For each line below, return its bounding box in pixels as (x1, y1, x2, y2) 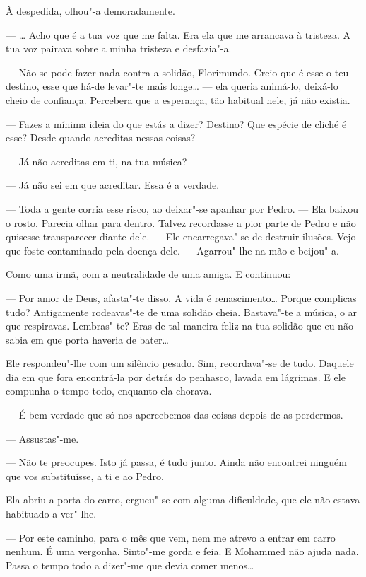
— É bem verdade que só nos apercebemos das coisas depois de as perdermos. (6, 407, 343, 422)
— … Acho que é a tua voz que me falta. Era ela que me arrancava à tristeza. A (6, 27, 351, 42)
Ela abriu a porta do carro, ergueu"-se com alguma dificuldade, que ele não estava (6, 492, 360, 507)
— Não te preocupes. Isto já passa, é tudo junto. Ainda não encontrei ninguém (6, 455, 347, 470)
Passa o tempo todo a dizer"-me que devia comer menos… (6, 557, 254, 572)
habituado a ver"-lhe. (6, 506, 97, 521)
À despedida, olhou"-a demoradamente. (6, 4, 175, 18)
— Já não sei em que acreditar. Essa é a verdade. (6, 177, 220, 192)
